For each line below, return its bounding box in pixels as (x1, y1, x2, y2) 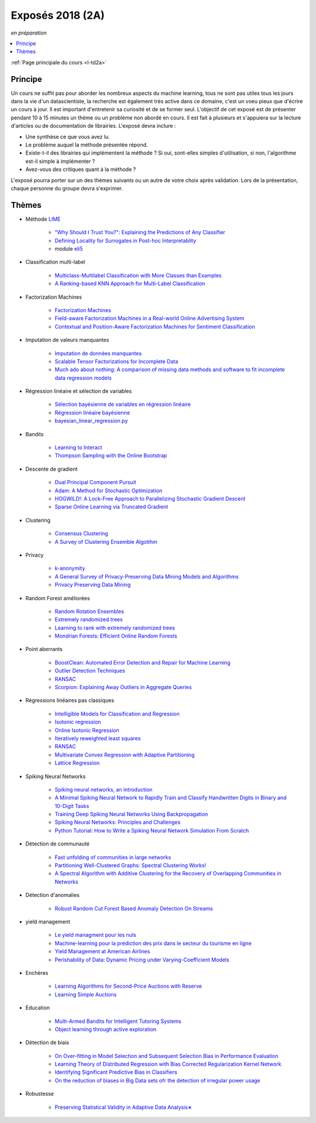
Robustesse (25, 1090, 54, 1097)
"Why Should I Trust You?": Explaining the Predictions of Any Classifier (54, 229, 225, 236)
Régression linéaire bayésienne (54, 409, 130, 416)
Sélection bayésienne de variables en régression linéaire (54, 401, 191, 408)
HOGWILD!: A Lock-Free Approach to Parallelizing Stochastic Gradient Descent (54, 495, 246, 502)
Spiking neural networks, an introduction (54, 786, 153, 793)
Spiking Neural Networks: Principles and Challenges (54, 819, 181, 826)
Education (25, 1004, 50, 1011)
